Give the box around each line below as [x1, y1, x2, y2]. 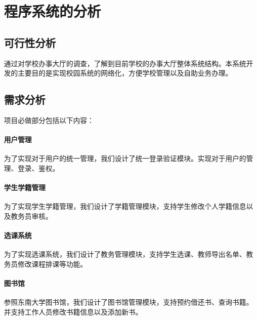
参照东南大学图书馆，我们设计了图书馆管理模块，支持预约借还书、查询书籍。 [4, 297, 253, 307]
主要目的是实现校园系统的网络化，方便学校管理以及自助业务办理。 [17, 68, 232, 78]
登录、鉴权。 [17, 162, 59, 173]
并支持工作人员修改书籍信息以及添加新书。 [4, 306, 142, 317]
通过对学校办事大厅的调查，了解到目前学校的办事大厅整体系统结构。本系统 [4, 58, 246, 68]
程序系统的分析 [4, 1, 101, 21]
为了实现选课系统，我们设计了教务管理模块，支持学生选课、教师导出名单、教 [4, 249, 253, 259]
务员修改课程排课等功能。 [4, 258, 87, 269]
